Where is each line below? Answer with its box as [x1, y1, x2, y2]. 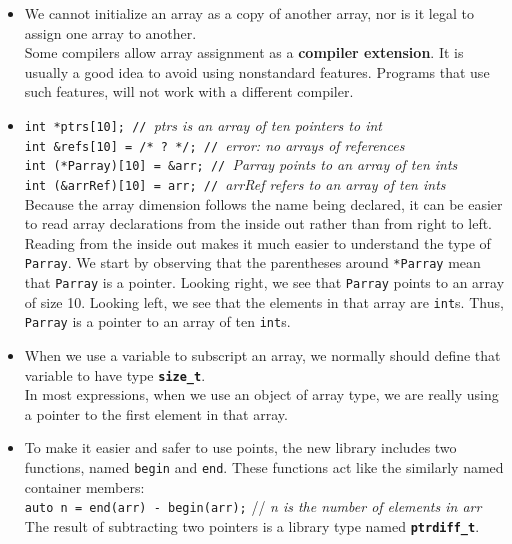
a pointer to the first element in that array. [24, 403, 288, 424]
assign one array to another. [24, 22, 197, 43]
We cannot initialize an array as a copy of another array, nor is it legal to [24, 3, 474, 23]
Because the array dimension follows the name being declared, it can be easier [24, 193, 503, 214]
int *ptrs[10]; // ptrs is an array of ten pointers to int [24, 114, 382, 135]
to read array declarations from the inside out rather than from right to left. [24, 213, 493, 234]
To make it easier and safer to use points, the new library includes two [24, 437, 457, 458]
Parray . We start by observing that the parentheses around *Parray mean [24, 252, 481, 273]
